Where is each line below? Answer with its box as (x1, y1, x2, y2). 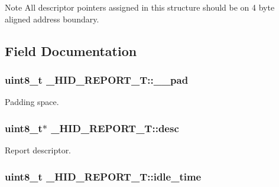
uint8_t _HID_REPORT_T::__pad (5, 72, 189, 87)
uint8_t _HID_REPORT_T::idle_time (5, 169, 202, 183)
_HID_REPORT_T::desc (51, 120, 179, 135)
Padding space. (5, 96, 59, 108)
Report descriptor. (5, 144, 72, 156)
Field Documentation (5, 41, 137, 60)
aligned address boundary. (5, 12, 99, 25)
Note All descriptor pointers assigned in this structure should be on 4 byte (5, 1, 275, 13)
